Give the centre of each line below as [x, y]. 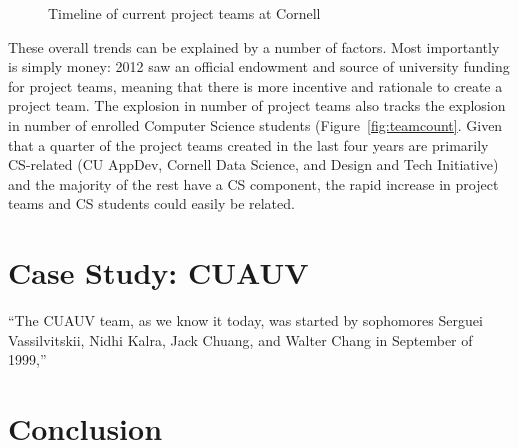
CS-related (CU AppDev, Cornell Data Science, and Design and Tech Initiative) [253, 164]
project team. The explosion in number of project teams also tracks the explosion [257, 105]
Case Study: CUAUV [158, 272]
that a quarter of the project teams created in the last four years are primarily [248, 144]
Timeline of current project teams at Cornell [184, 13]
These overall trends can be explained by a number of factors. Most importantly [254, 46]
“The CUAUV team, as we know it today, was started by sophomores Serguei [245, 320]
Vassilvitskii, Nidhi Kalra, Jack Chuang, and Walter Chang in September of [240, 339]
